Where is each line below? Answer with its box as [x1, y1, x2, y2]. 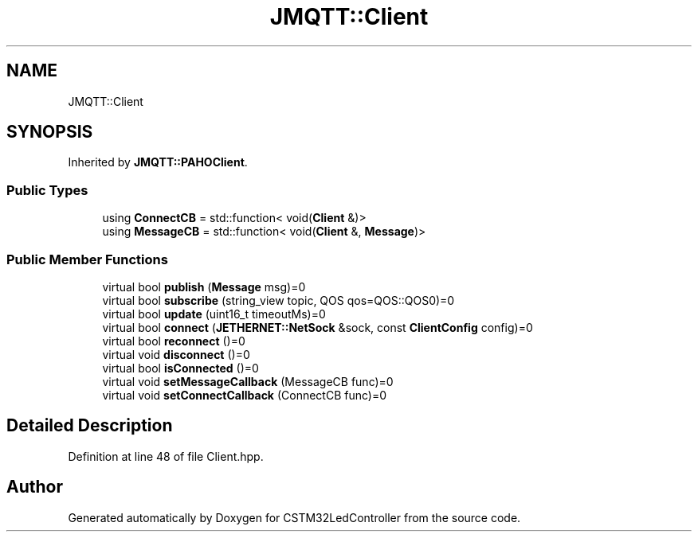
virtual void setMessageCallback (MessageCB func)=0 [102, 374, 394, 388]
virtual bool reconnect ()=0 [102, 333, 245, 348]
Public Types [6, 181, 88, 198]
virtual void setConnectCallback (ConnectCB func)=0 [102, 388, 387, 402]
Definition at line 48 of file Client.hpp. [68, 449, 264, 463]
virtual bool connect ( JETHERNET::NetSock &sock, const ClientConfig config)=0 [102, 320, 533, 334]
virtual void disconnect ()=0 [102, 347, 250, 361]
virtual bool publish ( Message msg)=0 [102, 279, 306, 294]
